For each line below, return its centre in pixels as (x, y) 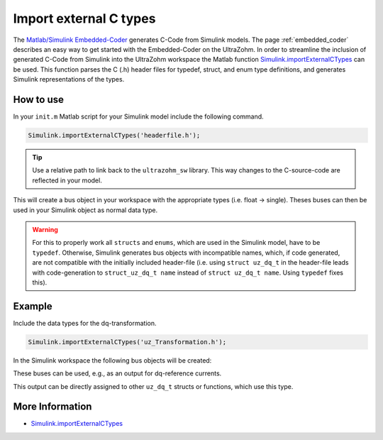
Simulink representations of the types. (69, 79)
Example (33, 306)
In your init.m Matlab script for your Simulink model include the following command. (138, 116)
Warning (45, 229)
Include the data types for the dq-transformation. (85, 323)
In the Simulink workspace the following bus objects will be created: (112, 360)
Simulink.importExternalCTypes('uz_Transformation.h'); (127, 342)
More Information (52, 407)
